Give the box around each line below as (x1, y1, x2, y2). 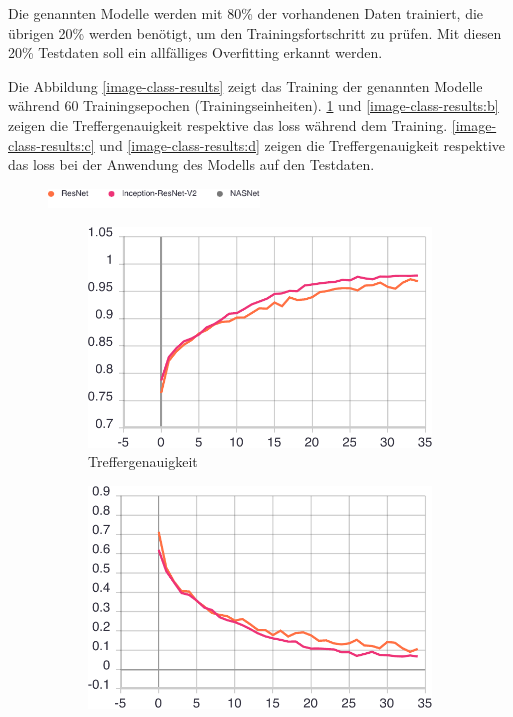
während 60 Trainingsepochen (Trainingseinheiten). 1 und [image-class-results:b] (8, 95, 499, 116)
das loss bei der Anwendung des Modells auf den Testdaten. (8, 154, 375, 175)
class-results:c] (8, 134, 95, 155)
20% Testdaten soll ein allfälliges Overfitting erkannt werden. (8, 42, 383, 63)
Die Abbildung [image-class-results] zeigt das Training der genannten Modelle (8, 75, 483, 96)
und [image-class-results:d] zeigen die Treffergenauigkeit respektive (99, 134, 506, 155)
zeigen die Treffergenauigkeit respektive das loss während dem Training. (8, 114, 448, 135)
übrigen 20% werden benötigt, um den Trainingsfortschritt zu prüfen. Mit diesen (8, 22, 502, 43)
